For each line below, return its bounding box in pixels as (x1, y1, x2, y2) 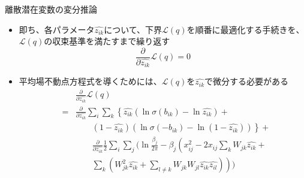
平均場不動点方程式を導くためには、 (19, 75, 162, 88)
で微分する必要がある (204, 75, 289, 88)
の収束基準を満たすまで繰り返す (44, 35, 170, 47)
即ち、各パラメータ (19, 23, 95, 35)
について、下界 (104, 23, 162, 35)
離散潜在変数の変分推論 (5, 3, 97, 15)
